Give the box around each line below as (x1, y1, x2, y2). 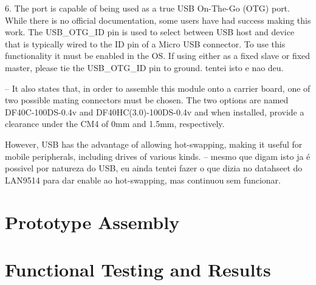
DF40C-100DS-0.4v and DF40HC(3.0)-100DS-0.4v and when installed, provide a (5, 105, 304, 118)
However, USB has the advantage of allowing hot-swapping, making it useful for (5, 137, 303, 150)
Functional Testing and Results (5, 256, 271, 281)
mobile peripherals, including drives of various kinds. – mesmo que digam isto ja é (5, 149, 311, 162)
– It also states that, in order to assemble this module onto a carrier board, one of (5, 81, 311, 94)
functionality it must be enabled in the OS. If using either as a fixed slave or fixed (5, 49, 311, 62)
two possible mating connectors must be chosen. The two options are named (5, 94, 289, 106)
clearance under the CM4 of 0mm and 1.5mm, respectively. (5, 117, 225, 130)
